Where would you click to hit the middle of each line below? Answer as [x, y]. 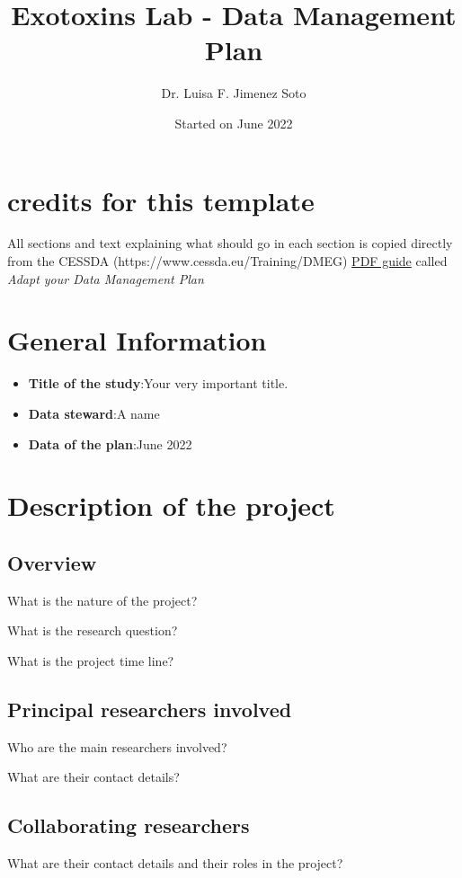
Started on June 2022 [234, 123]
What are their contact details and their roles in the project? [175, 863]
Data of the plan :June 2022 [110, 443]
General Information [137, 340]
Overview [52, 562]
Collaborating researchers [129, 825]
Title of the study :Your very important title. [158, 383]
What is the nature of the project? [102, 600]
